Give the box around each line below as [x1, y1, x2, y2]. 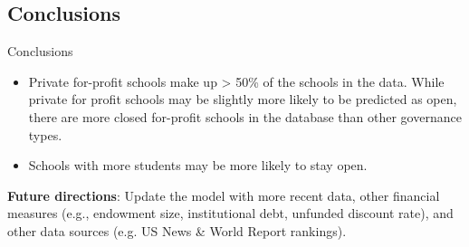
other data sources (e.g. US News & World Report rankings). [7, 221, 347, 240]
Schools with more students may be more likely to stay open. [28, 156, 368, 175]
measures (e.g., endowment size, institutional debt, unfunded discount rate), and [7, 204, 454, 223]
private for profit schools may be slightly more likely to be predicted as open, [28, 90, 457, 109]
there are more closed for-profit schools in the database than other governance [28, 107, 462, 126]
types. [28, 125, 62, 144]
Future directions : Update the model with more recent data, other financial [7, 185, 440, 204]
